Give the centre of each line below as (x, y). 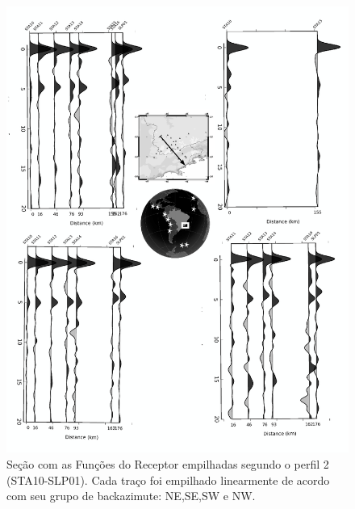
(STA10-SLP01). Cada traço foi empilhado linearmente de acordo (168, 480)
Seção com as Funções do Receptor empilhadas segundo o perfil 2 (168, 463)
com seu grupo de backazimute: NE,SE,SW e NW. (131, 496)
